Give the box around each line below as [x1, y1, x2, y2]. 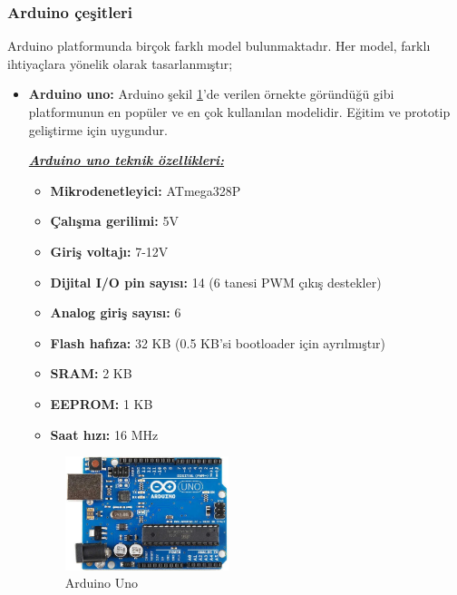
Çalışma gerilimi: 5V [50, 211, 179, 230]
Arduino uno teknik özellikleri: [28, 151, 225, 170]
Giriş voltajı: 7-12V [50, 241, 169, 260]
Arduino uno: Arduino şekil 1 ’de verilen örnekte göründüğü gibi [28, 84, 394, 103]
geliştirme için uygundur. [28, 120, 168, 139]
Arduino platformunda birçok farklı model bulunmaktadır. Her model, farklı [7, 36, 431, 55]
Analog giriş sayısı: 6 [50, 303, 181, 322]
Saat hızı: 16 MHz [50, 424, 159, 444]
